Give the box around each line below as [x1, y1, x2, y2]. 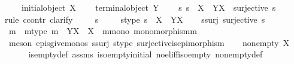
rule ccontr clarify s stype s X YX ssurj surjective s [5, 13, 265, 25]
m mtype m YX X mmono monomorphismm [8, 25, 197, 37]
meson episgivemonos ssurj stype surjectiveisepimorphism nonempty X [8, 36, 290, 48]
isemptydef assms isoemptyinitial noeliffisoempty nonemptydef [28, 48, 263, 60]
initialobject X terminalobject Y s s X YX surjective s [21, 1, 276, 13]
